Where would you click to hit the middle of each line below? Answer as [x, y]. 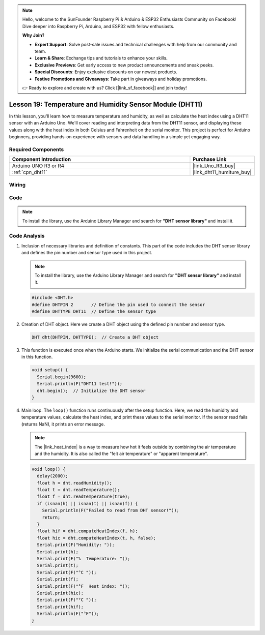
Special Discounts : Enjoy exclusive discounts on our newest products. [106, 72]
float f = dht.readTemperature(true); [83, 497]
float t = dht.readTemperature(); [79, 490]
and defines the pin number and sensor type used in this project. [87, 253]
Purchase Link [210, 159]
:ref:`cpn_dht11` [30, 172]
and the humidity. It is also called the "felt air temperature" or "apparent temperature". [121, 454]
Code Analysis [27, 236]
